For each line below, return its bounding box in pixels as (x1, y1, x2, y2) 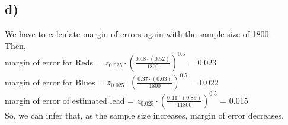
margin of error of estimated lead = (5, 94, 135, 106)
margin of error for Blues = (5, 75, 105, 88)
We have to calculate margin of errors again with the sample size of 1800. (5, 28, 271, 40)
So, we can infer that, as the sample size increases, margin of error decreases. (5, 108, 284, 121)
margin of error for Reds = (5, 55, 103, 68)
